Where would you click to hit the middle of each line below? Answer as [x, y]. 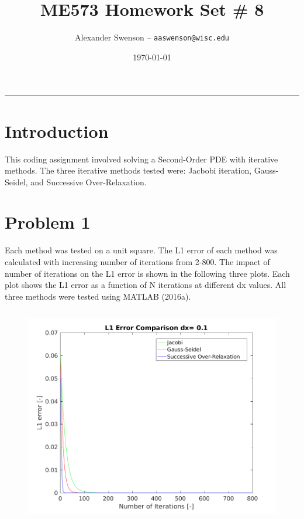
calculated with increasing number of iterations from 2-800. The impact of [137, 262]
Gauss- [266, 170]
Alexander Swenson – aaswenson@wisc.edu [152, 37]
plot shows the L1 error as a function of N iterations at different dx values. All [146, 285]
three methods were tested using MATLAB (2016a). [98, 296]
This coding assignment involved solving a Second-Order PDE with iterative [141, 159]
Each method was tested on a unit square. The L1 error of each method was [141, 250]
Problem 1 [48, 222]
